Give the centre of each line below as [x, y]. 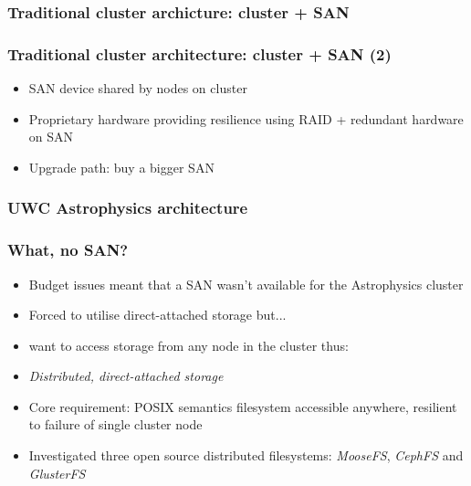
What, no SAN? [68, 250]
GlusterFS [57, 473]
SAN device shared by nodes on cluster [138, 88]
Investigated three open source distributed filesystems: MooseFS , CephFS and [246, 455]
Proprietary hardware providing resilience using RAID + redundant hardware [246, 118]
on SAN [51, 137]
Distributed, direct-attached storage [126, 376]
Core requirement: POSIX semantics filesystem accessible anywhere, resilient [243, 406]
